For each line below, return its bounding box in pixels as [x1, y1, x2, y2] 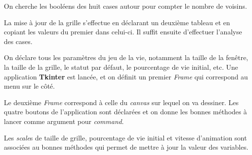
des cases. [4, 36, 33, 46]
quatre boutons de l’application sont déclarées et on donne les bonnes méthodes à [4, 107, 247, 117]
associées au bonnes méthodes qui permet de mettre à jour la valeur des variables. [4, 142, 249, 152]
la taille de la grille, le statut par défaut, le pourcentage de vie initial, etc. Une [4, 62, 238, 72]
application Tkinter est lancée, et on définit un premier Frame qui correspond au [4, 71, 248, 81]
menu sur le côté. [4, 81, 55, 91]
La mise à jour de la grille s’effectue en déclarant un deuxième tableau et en [4, 17, 230, 27]
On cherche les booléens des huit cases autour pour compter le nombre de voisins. [4, 1, 247, 11]
